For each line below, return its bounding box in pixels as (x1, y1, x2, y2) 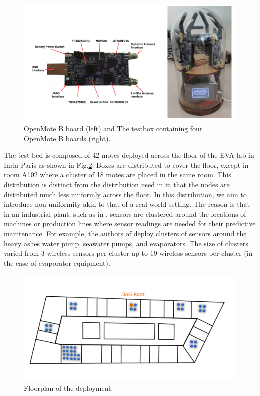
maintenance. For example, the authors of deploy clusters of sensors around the (4, 228, 247, 238)
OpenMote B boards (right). (24, 133, 111, 143)
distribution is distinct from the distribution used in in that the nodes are (4, 179, 230, 190)
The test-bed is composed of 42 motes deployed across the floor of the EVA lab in (4, 150, 254, 160)
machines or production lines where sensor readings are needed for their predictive (4, 218, 256, 229)
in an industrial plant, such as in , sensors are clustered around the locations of (4, 208, 246, 219)
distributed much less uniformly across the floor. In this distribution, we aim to (4, 189, 247, 199)
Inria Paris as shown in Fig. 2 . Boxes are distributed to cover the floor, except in (4, 159, 249, 170)
